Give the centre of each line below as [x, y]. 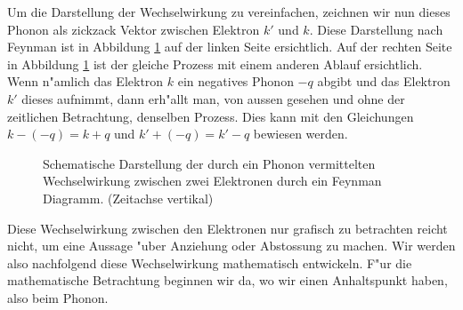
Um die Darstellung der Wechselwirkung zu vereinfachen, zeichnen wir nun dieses [229, 12]
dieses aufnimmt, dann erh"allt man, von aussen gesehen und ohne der [213, 98]
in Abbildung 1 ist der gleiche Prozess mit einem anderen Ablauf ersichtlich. [215, 64]
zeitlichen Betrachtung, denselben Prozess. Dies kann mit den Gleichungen [211, 116]
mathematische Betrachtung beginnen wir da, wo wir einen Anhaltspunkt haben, [227, 280]
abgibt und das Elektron [384, 81]
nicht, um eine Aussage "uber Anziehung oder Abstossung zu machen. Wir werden [231, 246]
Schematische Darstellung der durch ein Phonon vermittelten [209, 163]
